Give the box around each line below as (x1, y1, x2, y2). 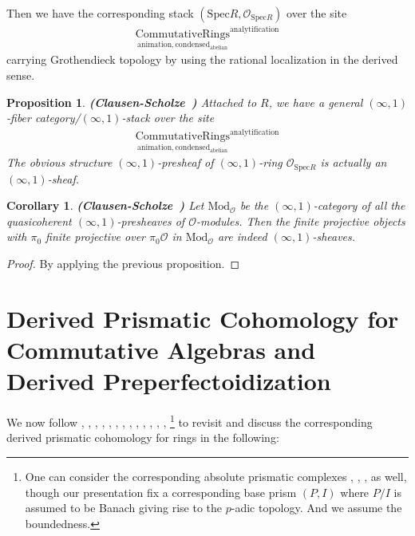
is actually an (320, 154, 387, 171)
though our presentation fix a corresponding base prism (25, 483, 297, 500)
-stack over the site (121, 109, 215, 126)
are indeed (217, 228, 267, 245)
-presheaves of (117, 212, 185, 229)
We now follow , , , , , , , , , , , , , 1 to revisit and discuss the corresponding (6, 412, 373, 430)
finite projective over (45, 228, 145, 245)
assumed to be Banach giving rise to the (25, 499, 223, 516)
